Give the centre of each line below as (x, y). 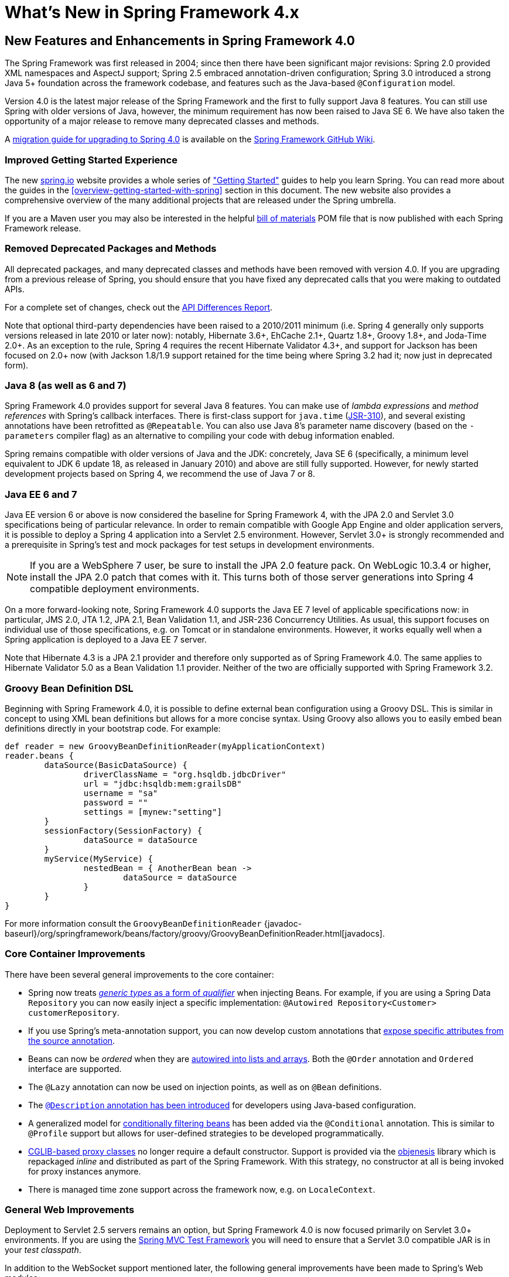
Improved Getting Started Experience (91, 160)
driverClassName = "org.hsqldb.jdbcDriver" (185, 774)
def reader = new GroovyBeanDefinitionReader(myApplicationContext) (165, 746)
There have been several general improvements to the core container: (139, 974)
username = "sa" (121, 793)
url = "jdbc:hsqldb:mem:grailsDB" (163, 783)
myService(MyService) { (98, 858)
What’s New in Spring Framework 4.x (152, 12)
